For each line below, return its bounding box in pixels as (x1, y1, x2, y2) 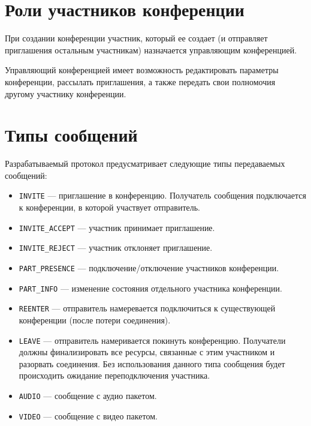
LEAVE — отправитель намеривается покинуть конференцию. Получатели (19, 334, 286, 346)
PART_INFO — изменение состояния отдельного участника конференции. (19, 281, 282, 294)
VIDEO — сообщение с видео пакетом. (19, 409, 158, 422)
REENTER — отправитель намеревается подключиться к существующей (19, 302, 276, 314)
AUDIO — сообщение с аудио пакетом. (19, 389, 157, 401)
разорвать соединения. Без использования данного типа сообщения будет (19, 357, 285, 370)
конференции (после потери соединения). (19, 313, 171, 326)
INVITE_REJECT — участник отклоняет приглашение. (19, 241, 213, 254)
